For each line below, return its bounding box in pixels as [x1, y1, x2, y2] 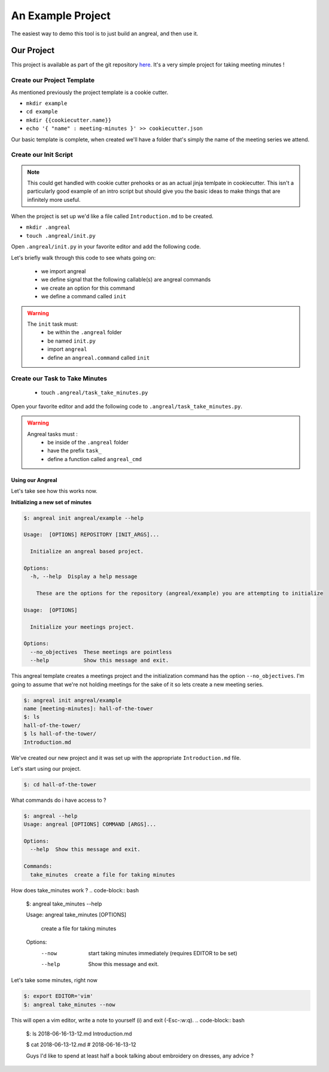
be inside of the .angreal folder [47, 439, 129, 446]
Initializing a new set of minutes [11, 498, 92, 505]
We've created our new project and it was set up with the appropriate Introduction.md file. [11, 754, 242, 761]
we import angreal [41, 268, 86, 275]
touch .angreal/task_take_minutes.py [41, 389, 148, 396]
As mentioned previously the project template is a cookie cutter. [11, 89, 169, 96]
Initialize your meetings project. [30, 623, 135, 630]
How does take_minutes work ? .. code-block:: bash [11, 886, 139, 894]
